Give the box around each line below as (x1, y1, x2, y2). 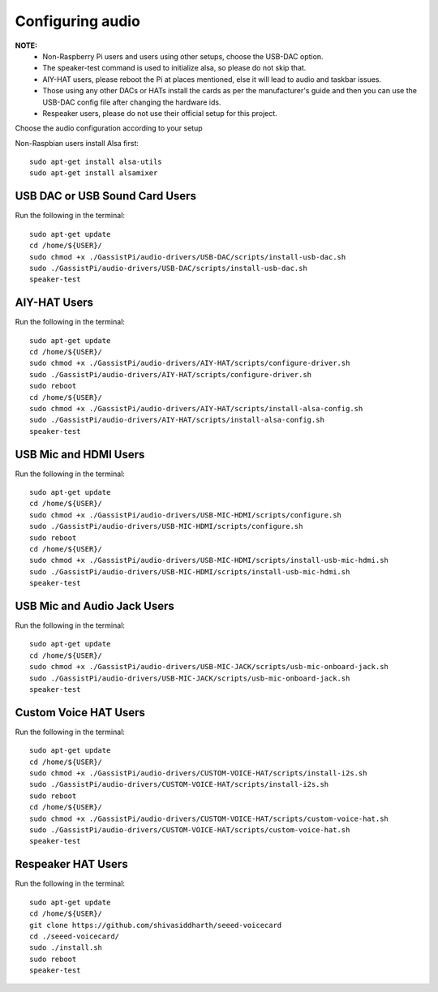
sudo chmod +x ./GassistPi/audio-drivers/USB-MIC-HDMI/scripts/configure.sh (29, 510, 342, 519)
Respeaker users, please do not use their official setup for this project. (42, 108, 277, 118)
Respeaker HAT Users (15, 857, 129, 871)
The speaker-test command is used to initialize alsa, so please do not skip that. (42, 63, 307, 73)
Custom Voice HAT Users (15, 706, 146, 719)
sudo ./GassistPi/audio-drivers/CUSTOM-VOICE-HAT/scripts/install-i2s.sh (29, 779, 329, 789)
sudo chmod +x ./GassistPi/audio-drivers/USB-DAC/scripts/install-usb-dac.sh (29, 252, 346, 261)
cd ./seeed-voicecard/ (29, 931, 120, 941)
